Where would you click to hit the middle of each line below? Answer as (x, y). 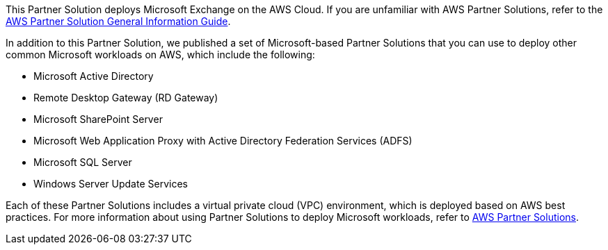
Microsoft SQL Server (83, 162)
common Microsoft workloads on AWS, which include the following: (160, 55)
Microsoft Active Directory (94, 76)
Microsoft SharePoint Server (98, 119)
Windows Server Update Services (111, 184)
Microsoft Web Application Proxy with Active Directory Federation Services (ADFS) (223, 141)
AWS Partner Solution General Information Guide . (118, 21)
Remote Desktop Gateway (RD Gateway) (126, 98)
